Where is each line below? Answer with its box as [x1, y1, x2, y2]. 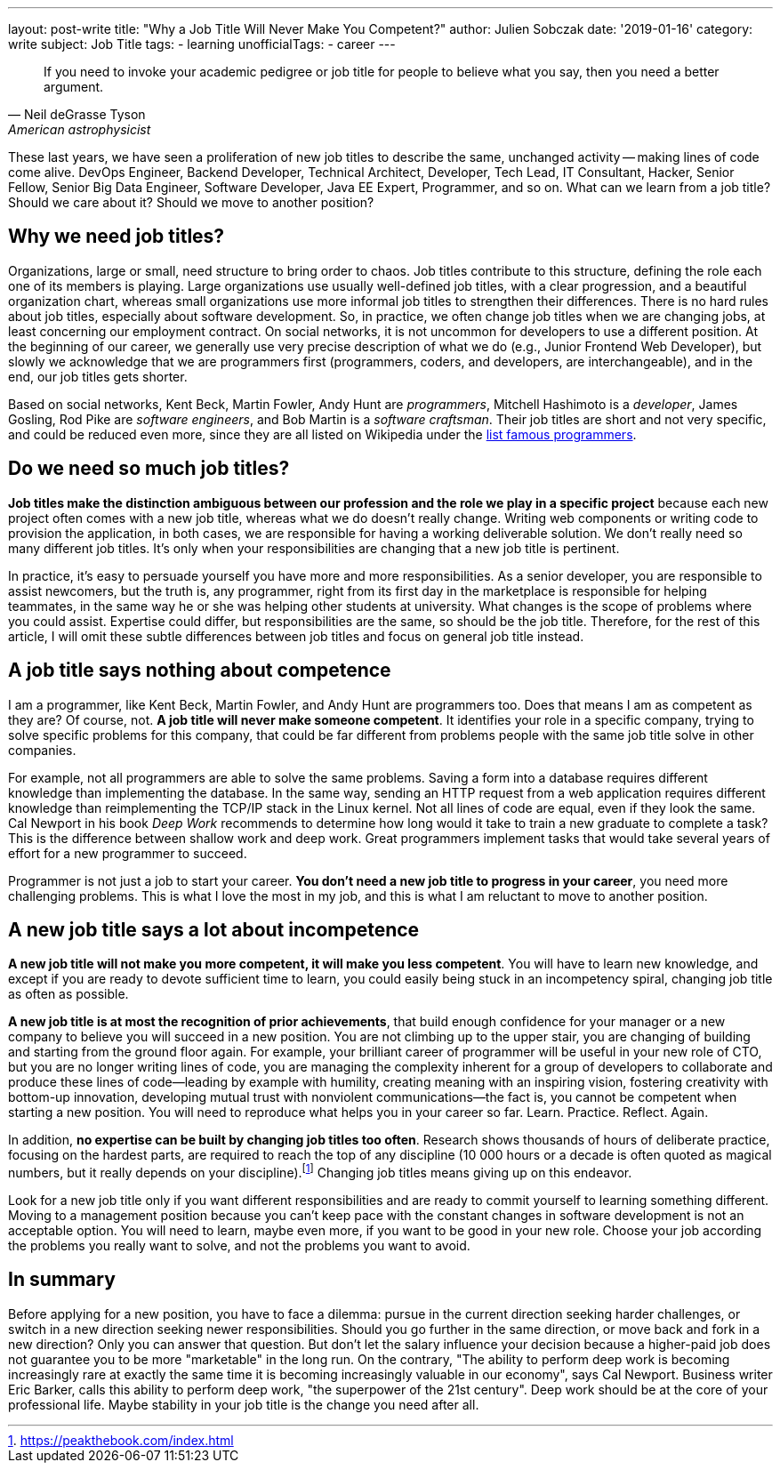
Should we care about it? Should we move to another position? [8, 195, 374, 210]
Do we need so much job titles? [8, 457, 290, 480]
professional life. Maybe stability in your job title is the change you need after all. [8, 1396, 479, 1412]
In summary [8, 1268, 116, 1291]
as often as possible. [8, 986, 129, 1002]
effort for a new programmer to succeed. [8, 845, 247, 861]
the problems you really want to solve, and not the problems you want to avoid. [8, 1238, 470, 1254]
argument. [44, 79, 104, 94]
